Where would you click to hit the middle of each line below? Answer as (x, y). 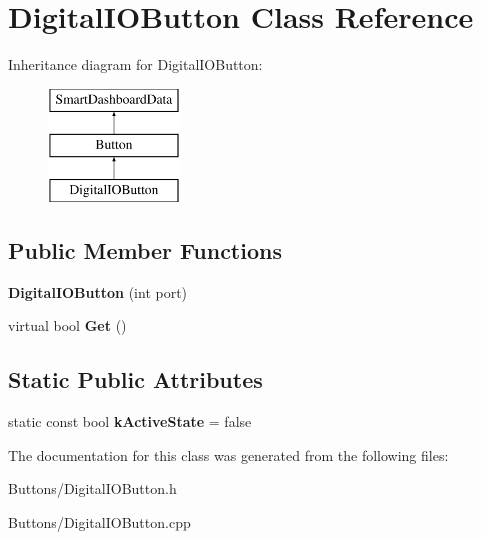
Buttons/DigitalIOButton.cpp (99, 522)
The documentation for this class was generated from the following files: (228, 454)
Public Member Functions (145, 250)
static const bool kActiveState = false (130, 421)
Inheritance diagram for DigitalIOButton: (135, 64)
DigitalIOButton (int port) (98, 291)
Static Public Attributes (135, 379)
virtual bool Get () (67, 325)
